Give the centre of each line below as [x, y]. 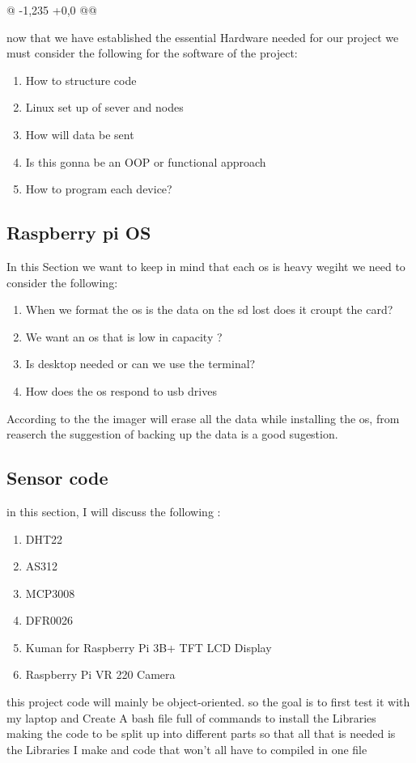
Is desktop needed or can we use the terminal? [140, 364]
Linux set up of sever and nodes [104, 107]
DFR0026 [49, 620]
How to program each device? [99, 189]
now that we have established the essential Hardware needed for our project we [203, 37]
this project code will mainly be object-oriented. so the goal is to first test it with [208, 702]
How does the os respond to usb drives [121, 390]
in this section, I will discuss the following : [114, 511]
